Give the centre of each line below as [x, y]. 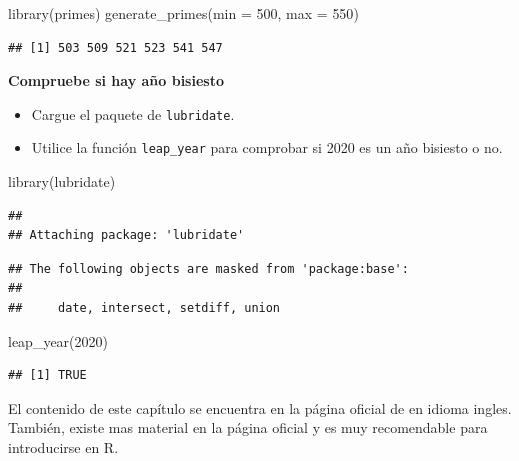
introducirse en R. [63, 447]
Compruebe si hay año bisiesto [116, 80]
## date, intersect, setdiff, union [144, 308]
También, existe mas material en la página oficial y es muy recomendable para [248, 427]
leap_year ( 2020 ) [58, 340]
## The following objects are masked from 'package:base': [208, 268]
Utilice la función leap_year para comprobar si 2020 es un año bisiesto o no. [267, 147]
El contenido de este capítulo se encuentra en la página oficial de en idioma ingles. [260, 407]
